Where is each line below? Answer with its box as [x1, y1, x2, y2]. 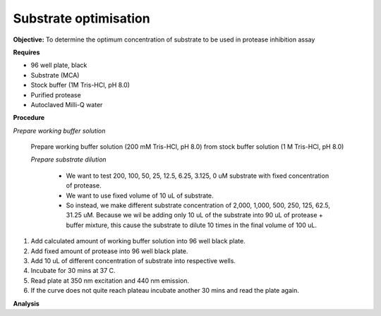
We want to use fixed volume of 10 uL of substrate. [66, 191, 214, 200]
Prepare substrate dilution [30, 155, 107, 164]
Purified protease [30, 90, 81, 99]
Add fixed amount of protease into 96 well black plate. [30, 247, 188, 255]
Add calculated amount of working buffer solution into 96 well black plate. [30, 237, 246, 245]
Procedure [13, 114, 45, 122]
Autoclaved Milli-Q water [30, 100, 103, 109]
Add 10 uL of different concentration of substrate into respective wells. [30, 256, 236, 265]
